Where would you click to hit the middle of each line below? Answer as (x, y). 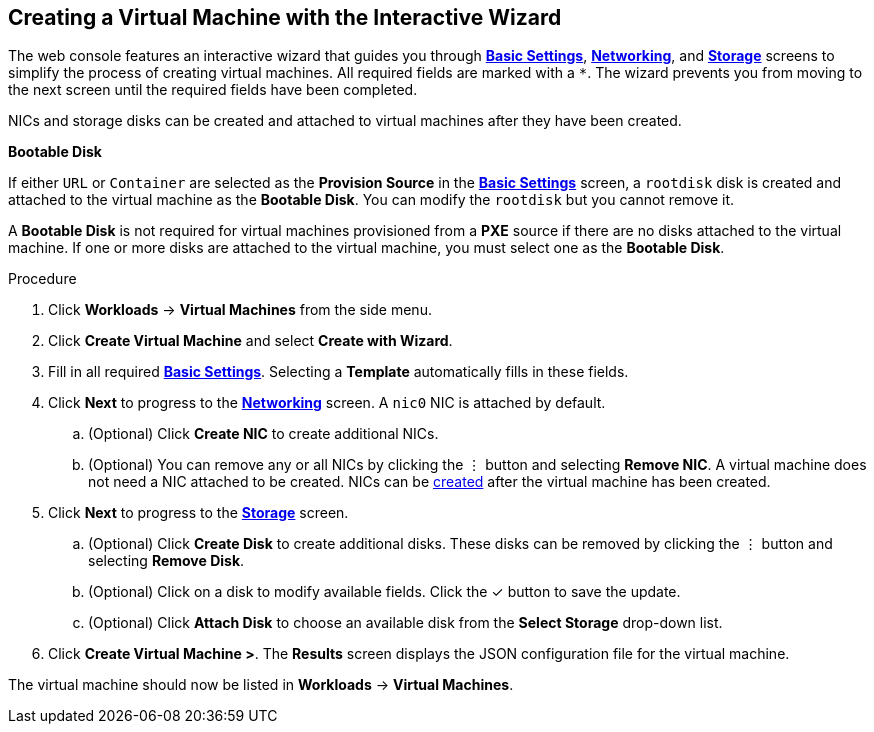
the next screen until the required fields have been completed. (213, 90)
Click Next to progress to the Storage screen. (198, 513)
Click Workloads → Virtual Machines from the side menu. (240, 310)
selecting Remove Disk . (166, 561)
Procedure (42, 279)
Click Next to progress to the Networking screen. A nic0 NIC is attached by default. (327, 403)
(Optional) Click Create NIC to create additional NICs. (263, 434)
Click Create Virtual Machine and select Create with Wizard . (250, 341)
